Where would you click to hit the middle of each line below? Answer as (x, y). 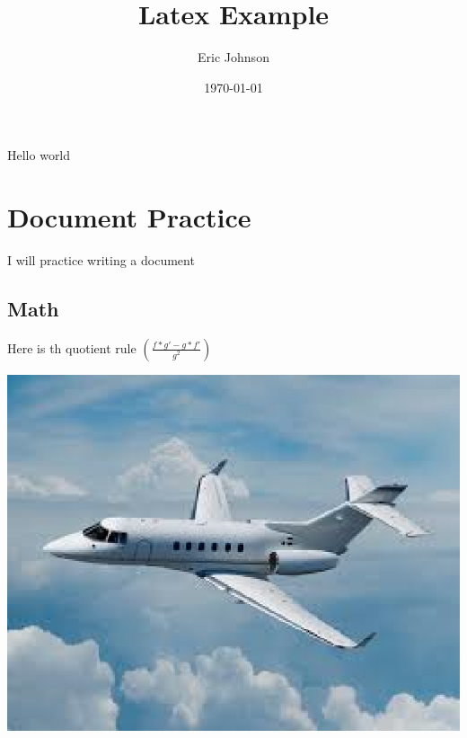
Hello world (39, 155)
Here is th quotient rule (72, 347)
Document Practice (129, 217)
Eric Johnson (233, 57)
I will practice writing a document (101, 260)
